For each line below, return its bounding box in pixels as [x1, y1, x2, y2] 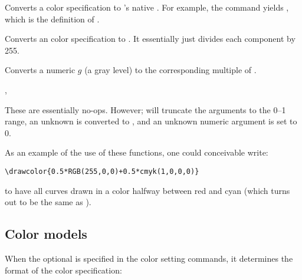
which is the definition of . [5, 12, 100, 25]
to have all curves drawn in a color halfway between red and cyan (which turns [5, 184, 290, 196]
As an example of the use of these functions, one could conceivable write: [5, 146, 268, 159]
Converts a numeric [5, 64, 75, 76]
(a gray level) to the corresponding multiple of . [84, 64, 257, 76]
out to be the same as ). [5, 196, 91, 208]
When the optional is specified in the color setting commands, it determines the [5, 252, 293, 264]
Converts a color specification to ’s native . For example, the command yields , [5, 1, 289, 13]
